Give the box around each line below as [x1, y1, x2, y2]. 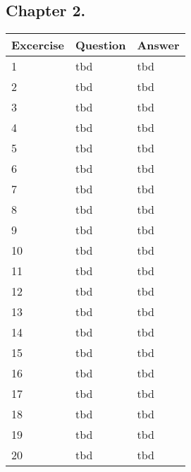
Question [75, 37, 126, 54]
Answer [137, 37, 180, 54]
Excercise [11, 37, 64, 54]
